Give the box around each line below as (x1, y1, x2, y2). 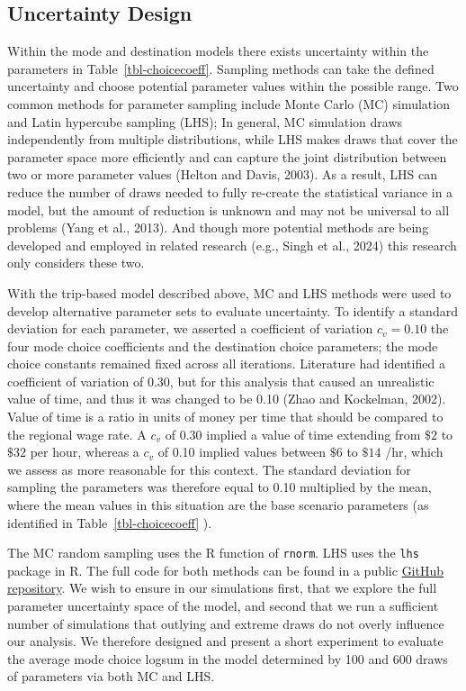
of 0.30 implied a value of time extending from (165, 424, 421, 443)
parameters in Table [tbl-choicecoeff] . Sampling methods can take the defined (7, 59, 435, 77)
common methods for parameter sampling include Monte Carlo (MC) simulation (7, 94, 450, 113)
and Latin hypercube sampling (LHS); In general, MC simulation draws (7, 112, 403, 131)
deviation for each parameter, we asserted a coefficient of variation (7, 319, 373, 338)
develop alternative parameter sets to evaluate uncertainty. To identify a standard (7, 301, 458, 320)
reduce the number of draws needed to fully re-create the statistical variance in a (7, 182, 453, 201)
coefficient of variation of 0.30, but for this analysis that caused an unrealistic (7, 371, 435, 390)
